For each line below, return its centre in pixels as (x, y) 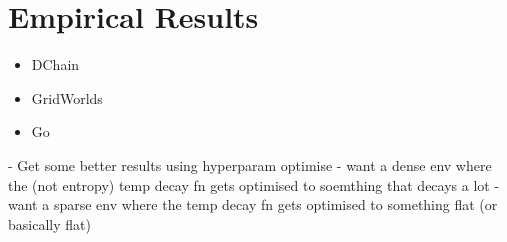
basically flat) (49, 223)
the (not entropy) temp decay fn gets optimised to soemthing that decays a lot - (254, 184)
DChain (55, 64)
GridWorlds (67, 97)
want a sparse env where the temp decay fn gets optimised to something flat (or (253, 204)
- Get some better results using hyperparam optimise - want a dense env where (250, 164)
